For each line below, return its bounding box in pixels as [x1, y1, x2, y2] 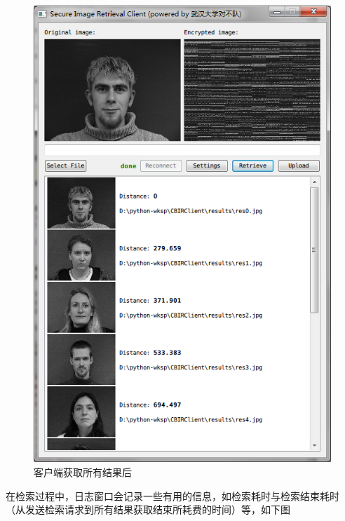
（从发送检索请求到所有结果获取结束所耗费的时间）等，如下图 [6, 502, 290, 517]
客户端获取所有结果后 [34, 464, 132, 479]
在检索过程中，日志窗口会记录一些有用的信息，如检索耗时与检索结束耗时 [6, 488, 339, 503]
